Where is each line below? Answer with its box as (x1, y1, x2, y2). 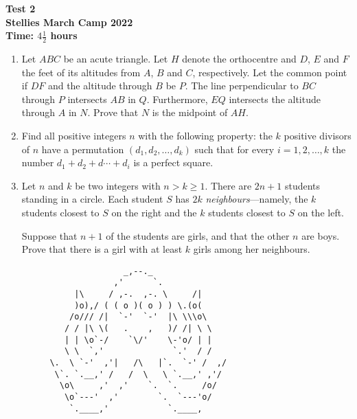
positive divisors (284, 128, 352, 142)
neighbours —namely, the (205, 192, 308, 206)
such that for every (194, 141, 275, 156)
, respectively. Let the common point (192, 65, 347, 79)
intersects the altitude (229, 91, 321, 106)
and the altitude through (47, 78, 152, 93)
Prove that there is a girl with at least (21, 242, 183, 256)
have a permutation (41, 141, 124, 156)
